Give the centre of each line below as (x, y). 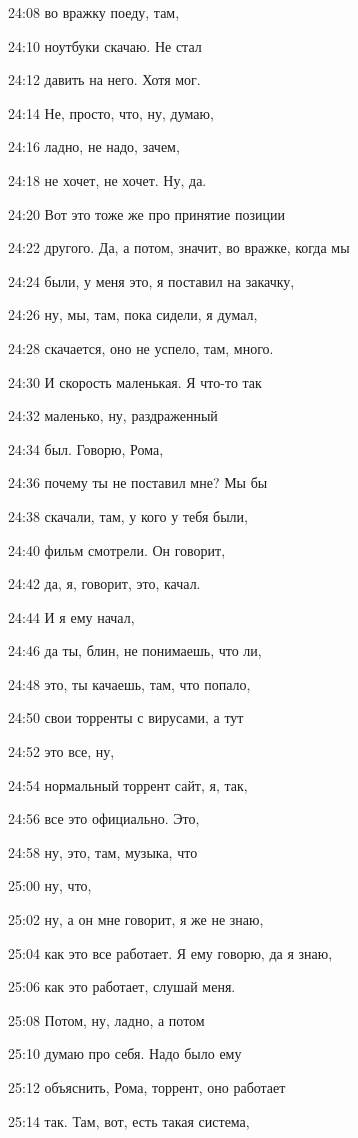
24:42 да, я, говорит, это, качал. (104, 583)
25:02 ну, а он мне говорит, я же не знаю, (136, 919)
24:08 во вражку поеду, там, (94, 12)
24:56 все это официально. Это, (104, 818)
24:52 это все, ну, (61, 751)
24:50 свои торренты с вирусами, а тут (126, 717)
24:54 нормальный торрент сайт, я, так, (128, 784)
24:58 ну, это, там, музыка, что (103, 851)
